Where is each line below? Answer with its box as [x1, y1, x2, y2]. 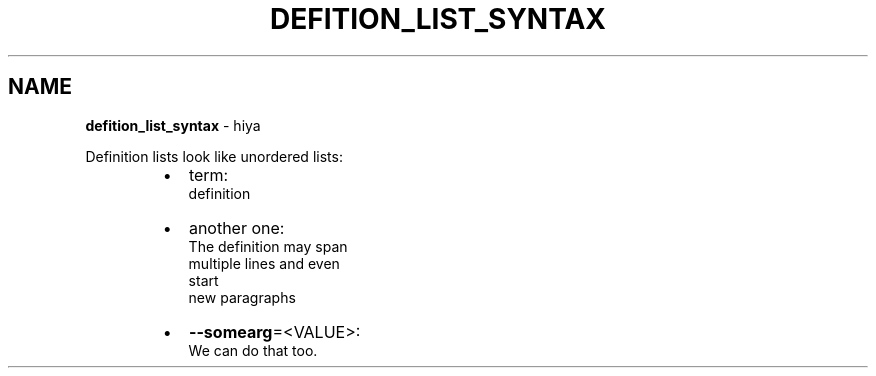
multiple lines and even [188, 254, 340, 272]
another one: [188, 217, 285, 238]
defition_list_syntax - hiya [85, 116, 261, 134]
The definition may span [188, 237, 348, 255]
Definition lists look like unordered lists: [85, 147, 343, 165]
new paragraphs [188, 288, 296, 306]
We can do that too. [188, 341, 318, 359]
